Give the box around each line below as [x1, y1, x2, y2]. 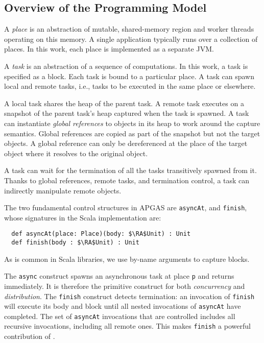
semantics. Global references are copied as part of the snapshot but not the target [4, 128, 260, 138]
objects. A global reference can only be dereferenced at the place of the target [4, 138, 248, 149]
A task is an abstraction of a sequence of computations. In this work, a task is [4, 60, 248, 71]
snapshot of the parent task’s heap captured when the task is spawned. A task [4, 108, 249, 118]
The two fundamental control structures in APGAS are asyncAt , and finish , [4, 202, 247, 213]
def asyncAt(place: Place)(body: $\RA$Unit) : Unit [11, 230, 191, 238]
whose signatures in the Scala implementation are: [4, 212, 161, 223]
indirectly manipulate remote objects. [4, 185, 122, 195]
